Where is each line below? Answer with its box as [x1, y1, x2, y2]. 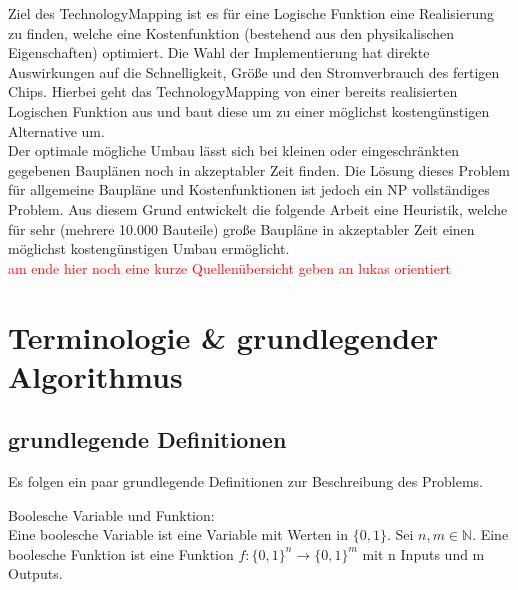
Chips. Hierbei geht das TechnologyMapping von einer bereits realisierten [8, 81, 458, 102]
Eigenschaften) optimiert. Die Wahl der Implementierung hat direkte [8, 42, 430, 63]
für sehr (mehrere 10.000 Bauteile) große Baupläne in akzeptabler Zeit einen [8, 218, 475, 239]
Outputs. [8, 563, 63, 584]
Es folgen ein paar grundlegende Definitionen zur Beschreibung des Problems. [8, 471, 483, 492]
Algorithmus [8, 355, 183, 396]
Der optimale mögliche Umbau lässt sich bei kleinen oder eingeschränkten [8, 140, 459, 161]
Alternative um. [8, 120, 105, 141]
